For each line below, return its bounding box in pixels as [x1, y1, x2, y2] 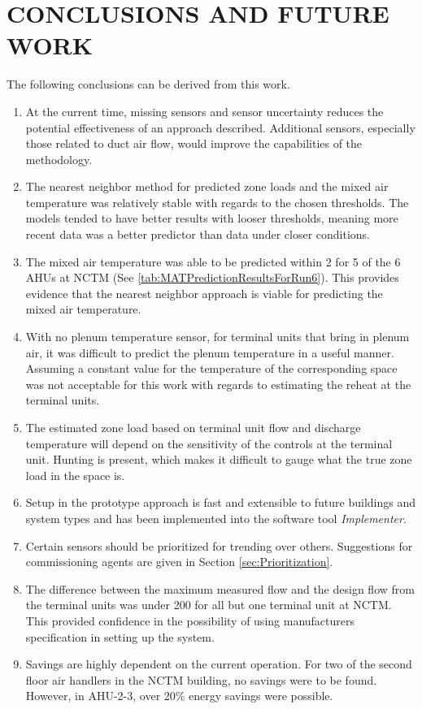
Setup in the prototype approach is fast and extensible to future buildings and [25, 494, 416, 511]
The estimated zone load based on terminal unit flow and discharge [25, 419, 361, 435]
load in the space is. [25, 466, 125, 483]
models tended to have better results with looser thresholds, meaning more [25, 210, 398, 227]
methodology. [25, 150, 93, 167]
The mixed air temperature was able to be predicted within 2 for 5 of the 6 [25, 253, 401, 270]
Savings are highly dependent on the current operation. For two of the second [25, 655, 412, 672]
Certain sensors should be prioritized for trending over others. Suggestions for [25, 537, 413, 554]
